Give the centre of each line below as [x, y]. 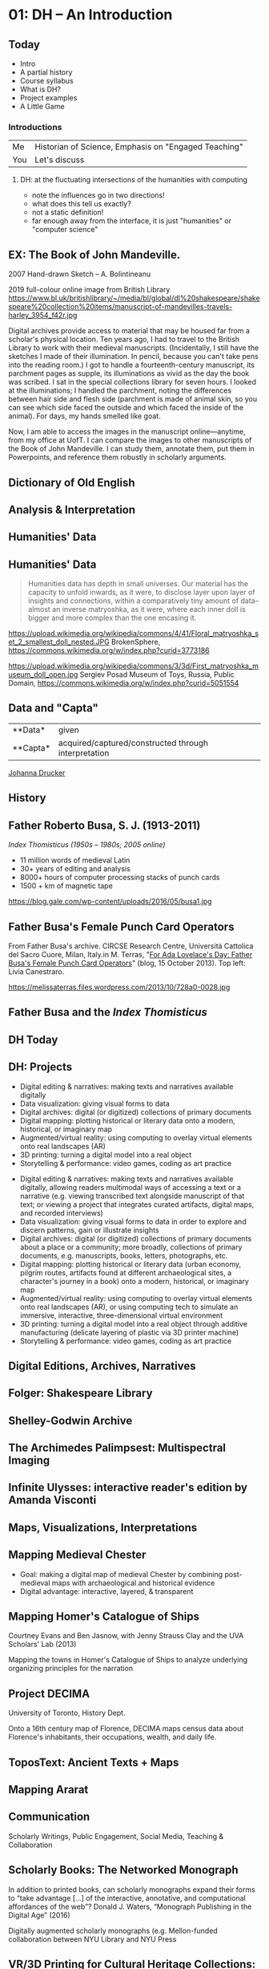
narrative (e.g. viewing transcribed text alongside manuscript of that [132, 1196]
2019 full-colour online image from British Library [89, 290]
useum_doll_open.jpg [43, 675]
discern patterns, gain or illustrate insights [89, 1229]
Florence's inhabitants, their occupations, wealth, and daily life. [112, 1737]
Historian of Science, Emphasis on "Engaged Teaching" [139, 147]
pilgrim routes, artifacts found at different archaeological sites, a [126, 1272]
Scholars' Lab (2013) [42, 1645]
